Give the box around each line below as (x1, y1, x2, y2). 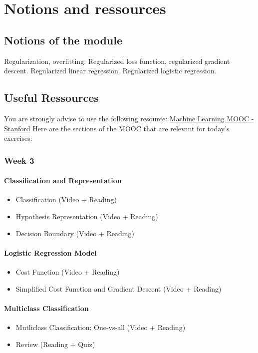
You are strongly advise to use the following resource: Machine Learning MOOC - (4, 113, 254, 123)
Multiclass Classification (4, 303, 89, 313)
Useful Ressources (4, 90, 99, 105)
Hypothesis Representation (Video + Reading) (15, 211, 158, 221)
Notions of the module (4, 32, 123, 47)
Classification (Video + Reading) (15, 194, 117, 205)
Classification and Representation (4, 175, 122, 186)
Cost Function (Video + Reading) (15, 266, 120, 277)
